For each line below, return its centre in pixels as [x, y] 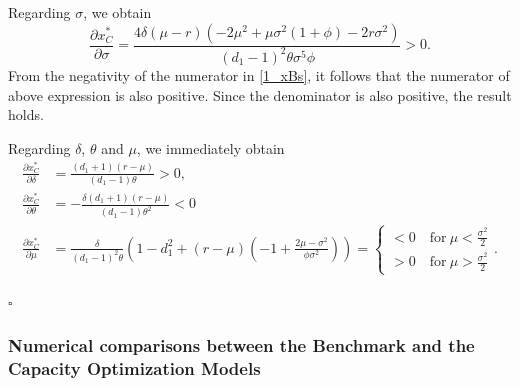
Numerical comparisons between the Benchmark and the [241, 345]
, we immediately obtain [210, 147]
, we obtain [117, 12]
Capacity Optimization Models [134, 368]
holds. [26, 114]
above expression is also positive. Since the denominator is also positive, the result [260, 94]
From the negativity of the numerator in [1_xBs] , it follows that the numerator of [259, 74]
